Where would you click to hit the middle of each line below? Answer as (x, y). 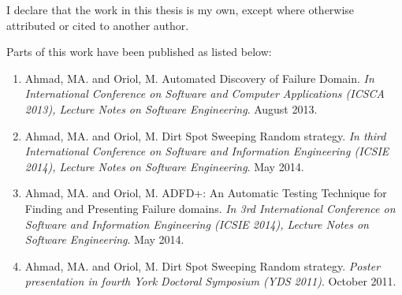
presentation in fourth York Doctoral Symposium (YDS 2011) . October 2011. (210, 281)
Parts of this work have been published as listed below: (139, 52)
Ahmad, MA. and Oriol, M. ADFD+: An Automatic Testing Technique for (206, 193)
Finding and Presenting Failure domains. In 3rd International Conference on (210, 208)
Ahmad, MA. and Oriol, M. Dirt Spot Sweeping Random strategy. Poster (203, 265)
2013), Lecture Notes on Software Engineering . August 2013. (171, 108)
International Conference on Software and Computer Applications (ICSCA (205, 93)
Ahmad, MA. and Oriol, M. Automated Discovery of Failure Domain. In (199, 78)
